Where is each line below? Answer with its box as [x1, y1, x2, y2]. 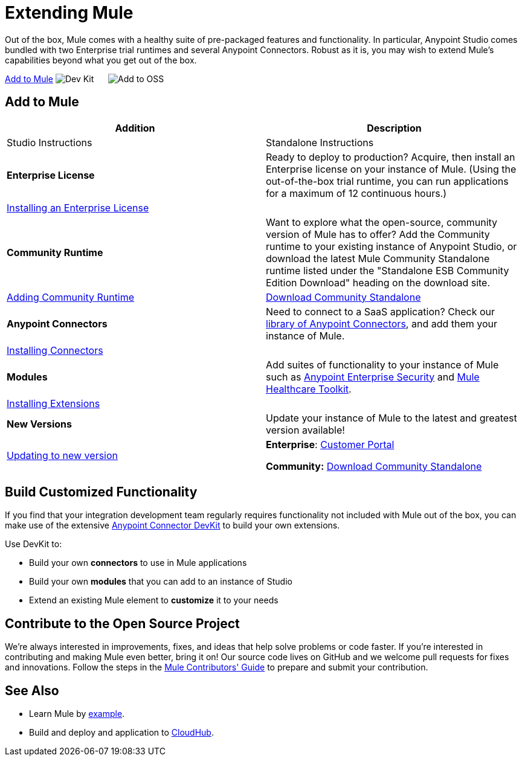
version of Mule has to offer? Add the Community [266, 228, 490, 240]
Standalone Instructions [266, 136, 374, 149]
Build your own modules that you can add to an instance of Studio [29, 576, 292, 587]
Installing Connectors [7, 344, 103, 356]
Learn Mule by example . [29, 708, 125, 719]
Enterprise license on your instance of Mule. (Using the [266, 162, 517, 175]
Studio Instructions [7, 136, 92, 149]
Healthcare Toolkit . [266, 382, 352, 395]
